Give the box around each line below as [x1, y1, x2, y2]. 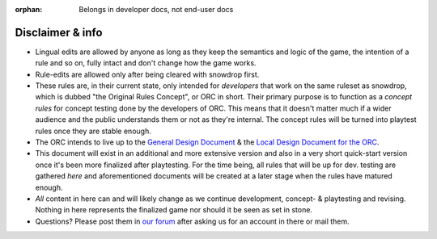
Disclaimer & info [15, 25, 103, 40]
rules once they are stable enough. [35, 126, 151, 136]
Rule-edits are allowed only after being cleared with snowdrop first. [35, 69, 260, 79]
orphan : [15, 5, 43, 14]
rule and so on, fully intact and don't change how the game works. [35, 58, 257, 68]
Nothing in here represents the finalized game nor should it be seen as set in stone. [35, 205, 313, 215]
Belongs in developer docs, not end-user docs [78, 5, 234, 14]
